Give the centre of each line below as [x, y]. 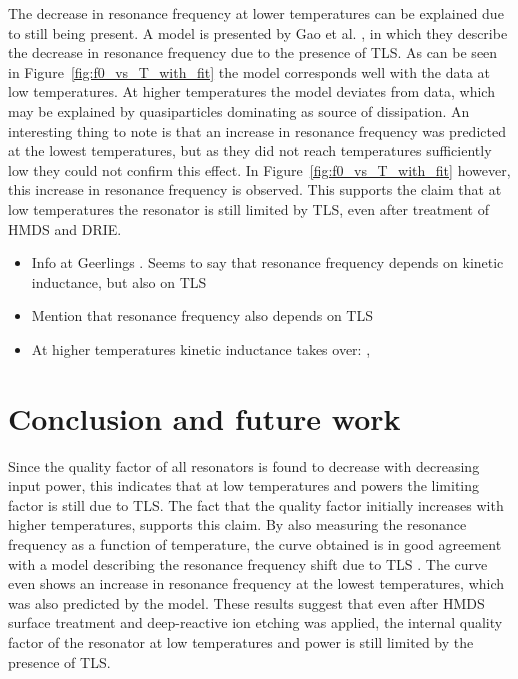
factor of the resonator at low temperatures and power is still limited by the [241, 641]
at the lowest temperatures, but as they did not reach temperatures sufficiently [250, 150]
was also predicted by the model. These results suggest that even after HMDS [246, 602]
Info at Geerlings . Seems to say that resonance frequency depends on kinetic [267, 262]
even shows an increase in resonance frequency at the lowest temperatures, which [256, 583]
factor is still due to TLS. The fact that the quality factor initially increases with [256, 504]
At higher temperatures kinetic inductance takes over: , [201, 348]
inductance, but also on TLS [119, 281]
